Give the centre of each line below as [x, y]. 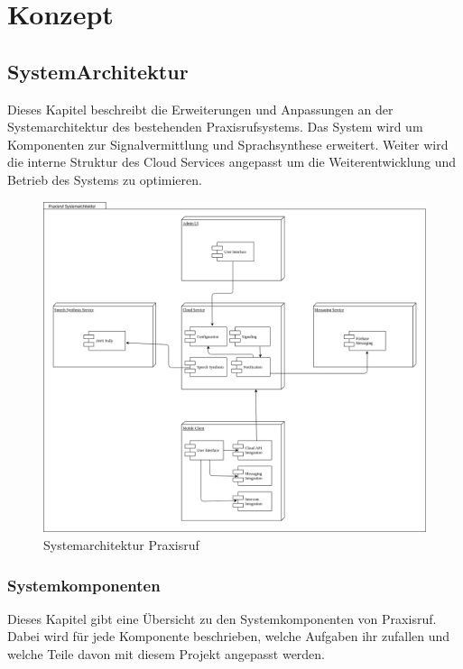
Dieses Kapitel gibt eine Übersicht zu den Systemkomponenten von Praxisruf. [222, 618]
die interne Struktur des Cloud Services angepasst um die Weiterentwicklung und [232, 162]
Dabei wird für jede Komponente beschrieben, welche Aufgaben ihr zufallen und [229, 636]
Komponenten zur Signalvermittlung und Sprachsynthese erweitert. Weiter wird [228, 144]
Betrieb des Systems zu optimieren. [105, 179]
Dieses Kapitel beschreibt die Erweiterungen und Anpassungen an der [200, 109]
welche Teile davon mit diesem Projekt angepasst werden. [167, 654]
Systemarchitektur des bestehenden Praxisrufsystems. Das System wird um [215, 127]
